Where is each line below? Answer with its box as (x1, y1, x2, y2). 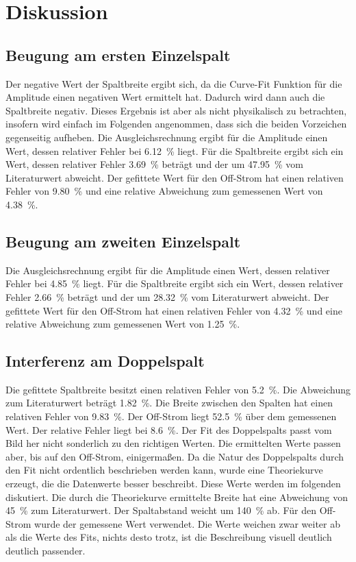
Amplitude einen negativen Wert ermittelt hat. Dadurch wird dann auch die (5, 90, 325, 104)
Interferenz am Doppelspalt (5, 350, 205, 371)
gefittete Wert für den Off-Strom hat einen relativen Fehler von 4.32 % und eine (5, 303, 342, 317)
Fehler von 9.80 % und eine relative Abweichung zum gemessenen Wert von (5, 184, 323, 198)
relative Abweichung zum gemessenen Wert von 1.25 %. (5, 317, 240, 331)
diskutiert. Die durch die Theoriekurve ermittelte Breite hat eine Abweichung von (5, 489, 348, 504)
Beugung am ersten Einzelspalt (5, 44, 231, 65)
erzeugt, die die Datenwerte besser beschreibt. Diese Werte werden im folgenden (5, 476, 341, 491)
